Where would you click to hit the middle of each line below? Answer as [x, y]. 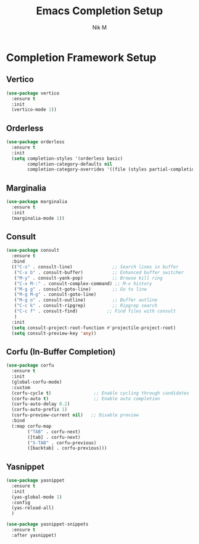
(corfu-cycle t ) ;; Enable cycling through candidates [100, 393]
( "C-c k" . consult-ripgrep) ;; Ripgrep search [86, 306]
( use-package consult [33, 251]
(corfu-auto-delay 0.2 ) [41, 404]
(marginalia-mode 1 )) [38, 218]
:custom [21, 387]
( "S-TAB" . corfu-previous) [62, 443]
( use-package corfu [30, 366]
